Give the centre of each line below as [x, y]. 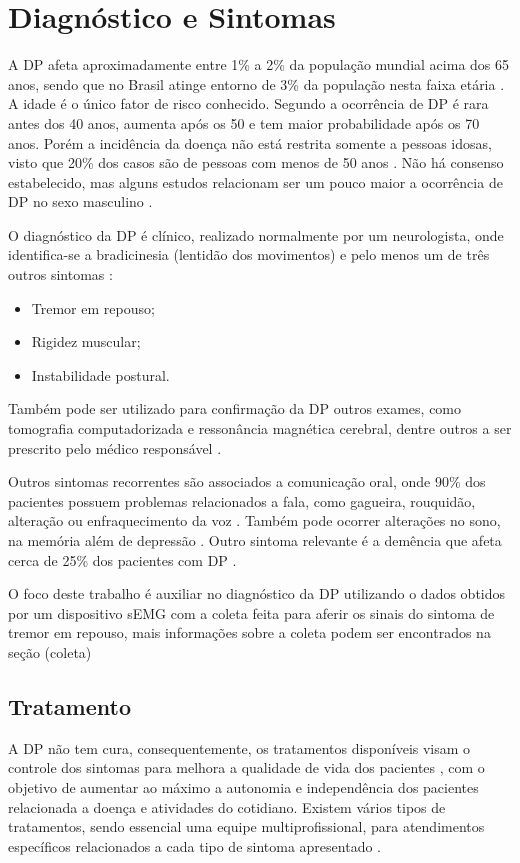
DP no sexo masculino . [80, 201]
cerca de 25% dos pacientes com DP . [122, 559]
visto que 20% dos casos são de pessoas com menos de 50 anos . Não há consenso [256, 162]
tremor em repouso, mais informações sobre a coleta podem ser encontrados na [249, 632]
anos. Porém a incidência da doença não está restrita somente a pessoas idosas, [250, 142]
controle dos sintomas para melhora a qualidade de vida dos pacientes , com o [246, 767]
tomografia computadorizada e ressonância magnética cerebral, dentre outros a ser [260, 428]
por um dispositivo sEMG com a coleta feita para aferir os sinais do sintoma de [251, 612]
